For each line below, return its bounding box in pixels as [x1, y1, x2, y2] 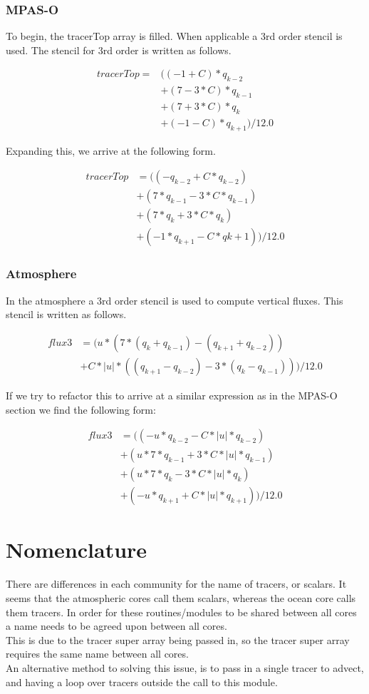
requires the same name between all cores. [6, 646, 189, 661]
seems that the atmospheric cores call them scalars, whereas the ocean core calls [6, 590, 356, 605]
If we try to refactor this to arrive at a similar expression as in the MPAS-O [6, 387, 338, 402]
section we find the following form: [6, 402, 156, 417]
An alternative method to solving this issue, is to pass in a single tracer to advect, [6, 660, 364, 675]
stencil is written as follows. [6, 307, 127, 322]
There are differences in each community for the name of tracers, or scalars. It [6, 576, 347, 591]
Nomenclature [6, 535, 147, 564]
